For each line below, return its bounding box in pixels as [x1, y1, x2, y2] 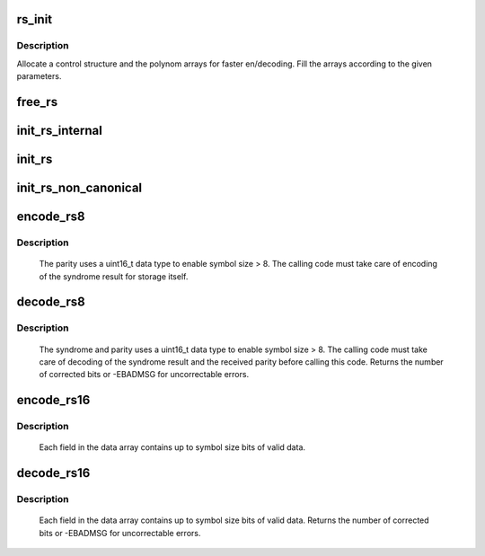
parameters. [16, 71, 62, 82]
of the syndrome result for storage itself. [39, 270, 189, 282]
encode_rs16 [16, 393, 91, 408]
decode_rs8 [16, 295, 85, 310]
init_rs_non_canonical [16, 181, 143, 196]
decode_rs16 [16, 465, 91, 481]
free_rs [16, 94, 58, 110]
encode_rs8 [16, 209, 85, 225]
